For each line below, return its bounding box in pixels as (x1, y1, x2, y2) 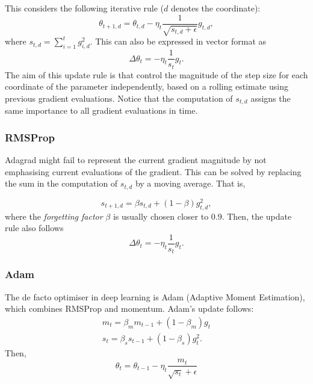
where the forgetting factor (5, 209, 103, 222)
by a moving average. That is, (135, 177, 246, 190)
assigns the (250, 91, 291, 104)
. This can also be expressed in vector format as (90, 35, 267, 48)
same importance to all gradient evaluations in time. (5, 104, 198, 117)
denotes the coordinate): (170, 2, 261, 14)
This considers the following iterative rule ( (5, 2, 164, 14)
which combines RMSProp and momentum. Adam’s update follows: (5, 302, 254, 315)
